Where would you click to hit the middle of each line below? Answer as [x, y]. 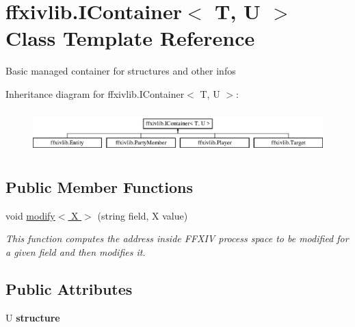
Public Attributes [69, 288]
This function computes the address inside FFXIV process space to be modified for [177, 238]
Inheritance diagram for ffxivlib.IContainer [95, 93]
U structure [33, 317]
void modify [30, 215]
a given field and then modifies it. [76, 251]
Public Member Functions [99, 186]
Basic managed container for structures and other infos [121, 71]
